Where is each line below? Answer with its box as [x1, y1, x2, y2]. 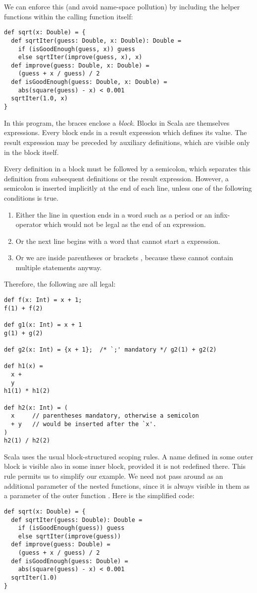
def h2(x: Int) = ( [4, 404, 68, 411]
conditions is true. [4, 192, 58, 203]
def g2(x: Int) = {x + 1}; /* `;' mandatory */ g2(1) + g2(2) [4, 346, 217, 353]
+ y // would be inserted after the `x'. [11, 420, 156, 428]
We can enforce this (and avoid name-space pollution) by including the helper [4, 1, 240, 11]
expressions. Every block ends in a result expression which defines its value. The [4, 127, 247, 138]
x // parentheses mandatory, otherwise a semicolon [11, 412, 199, 420]
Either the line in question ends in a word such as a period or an [15, 209, 212, 220]
